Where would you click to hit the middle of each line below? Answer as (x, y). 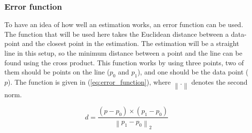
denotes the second (219, 81)
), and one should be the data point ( (193, 72)
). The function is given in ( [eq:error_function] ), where (89, 81)
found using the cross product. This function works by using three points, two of (124, 62)
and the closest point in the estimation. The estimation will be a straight (131, 43)
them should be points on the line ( (57, 72)
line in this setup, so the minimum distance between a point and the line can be (123, 53)
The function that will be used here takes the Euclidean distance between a (117, 34)
